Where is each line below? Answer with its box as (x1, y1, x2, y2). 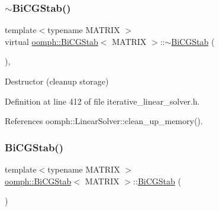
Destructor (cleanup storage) (5, 75, 109, 87)
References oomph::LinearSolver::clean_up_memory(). (5, 115, 203, 127)
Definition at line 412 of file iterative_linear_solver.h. (5, 95, 200, 107)
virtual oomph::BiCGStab (5, 35, 98, 47)
